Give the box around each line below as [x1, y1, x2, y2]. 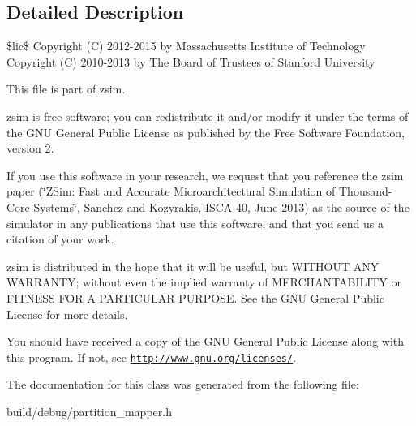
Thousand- [339, 183, 392, 200]
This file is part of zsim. [6, 80, 126, 97]
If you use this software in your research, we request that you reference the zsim [6, 166, 404, 183]
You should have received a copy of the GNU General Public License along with [6, 333, 405, 350]
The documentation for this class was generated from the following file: [6, 376, 359, 393]
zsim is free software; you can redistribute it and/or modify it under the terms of [6, 107, 409, 124]
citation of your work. [6, 230, 114, 247]
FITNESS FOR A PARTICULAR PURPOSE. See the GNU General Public [6, 289, 384, 306]
